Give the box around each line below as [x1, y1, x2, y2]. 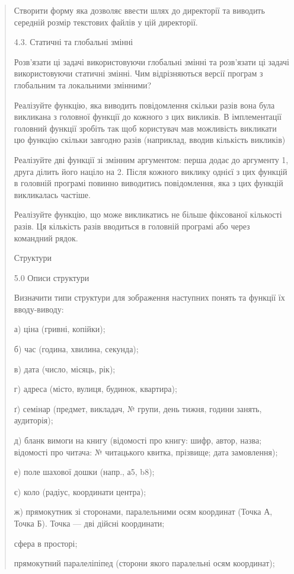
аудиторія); [14, 414, 53, 426]
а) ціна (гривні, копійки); [14, 323, 106, 335]
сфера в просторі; [14, 537, 78, 549]
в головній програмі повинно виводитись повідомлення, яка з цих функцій [14, 177, 283, 189]
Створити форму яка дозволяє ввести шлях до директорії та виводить [14, 4, 265, 16]
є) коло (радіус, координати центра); [14, 485, 146, 498]
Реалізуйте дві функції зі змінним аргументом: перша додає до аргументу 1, [14, 153, 289, 165]
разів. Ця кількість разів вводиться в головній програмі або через [14, 219, 250, 232]
